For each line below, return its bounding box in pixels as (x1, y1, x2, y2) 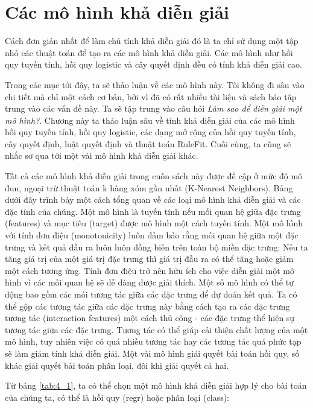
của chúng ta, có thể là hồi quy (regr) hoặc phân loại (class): (5, 390, 230, 403)
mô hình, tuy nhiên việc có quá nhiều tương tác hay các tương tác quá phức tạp (5, 335, 302, 348)
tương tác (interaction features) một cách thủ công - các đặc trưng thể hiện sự (5, 311, 295, 324)
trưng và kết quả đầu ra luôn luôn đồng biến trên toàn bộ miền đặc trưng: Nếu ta (5, 240, 308, 253)
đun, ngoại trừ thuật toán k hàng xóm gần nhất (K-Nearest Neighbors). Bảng (5, 181, 293, 194)
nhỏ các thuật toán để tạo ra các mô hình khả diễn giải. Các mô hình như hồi (5, 46, 293, 59)
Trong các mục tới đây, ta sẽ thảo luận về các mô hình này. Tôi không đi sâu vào (5, 78, 305, 91)
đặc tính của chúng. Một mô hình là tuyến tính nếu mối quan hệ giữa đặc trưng (5, 205, 301, 217)
